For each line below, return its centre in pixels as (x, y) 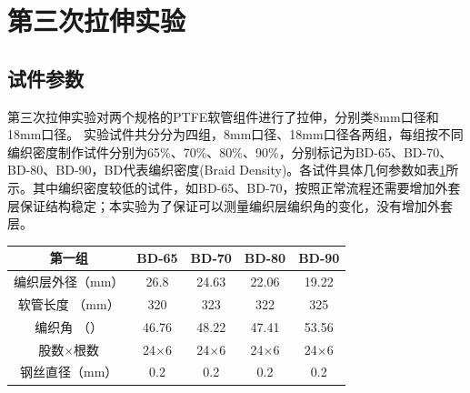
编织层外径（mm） (69, 282)
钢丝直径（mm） (69, 372)
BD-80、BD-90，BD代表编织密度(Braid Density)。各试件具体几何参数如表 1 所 (233, 170)
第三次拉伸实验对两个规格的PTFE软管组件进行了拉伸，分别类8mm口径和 (223, 116)
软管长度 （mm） (69, 303)
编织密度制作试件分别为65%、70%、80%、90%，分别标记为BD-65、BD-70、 (230, 151)
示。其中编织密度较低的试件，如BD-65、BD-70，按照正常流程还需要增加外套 (234, 187)
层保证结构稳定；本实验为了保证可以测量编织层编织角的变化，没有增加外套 (230, 205)
